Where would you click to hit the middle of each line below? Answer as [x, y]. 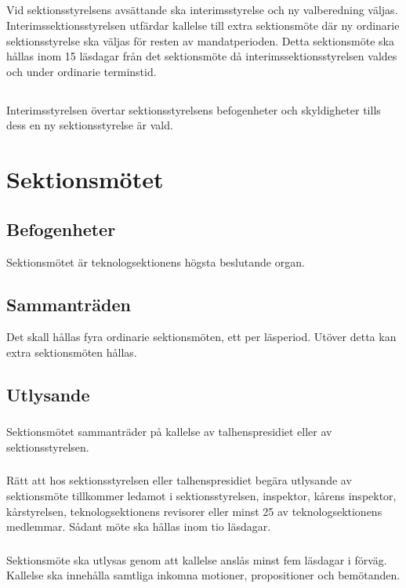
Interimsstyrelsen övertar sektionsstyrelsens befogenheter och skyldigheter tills [194, 109]
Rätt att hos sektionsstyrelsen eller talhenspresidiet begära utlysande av [179, 480]
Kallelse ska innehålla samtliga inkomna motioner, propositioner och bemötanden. [203, 575]
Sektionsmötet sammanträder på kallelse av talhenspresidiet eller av [169, 432]
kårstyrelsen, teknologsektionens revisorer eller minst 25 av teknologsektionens [194, 511]
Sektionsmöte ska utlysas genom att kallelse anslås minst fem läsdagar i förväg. [197, 559]
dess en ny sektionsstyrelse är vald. [90, 125]
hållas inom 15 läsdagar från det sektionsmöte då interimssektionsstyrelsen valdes [202, 56]
